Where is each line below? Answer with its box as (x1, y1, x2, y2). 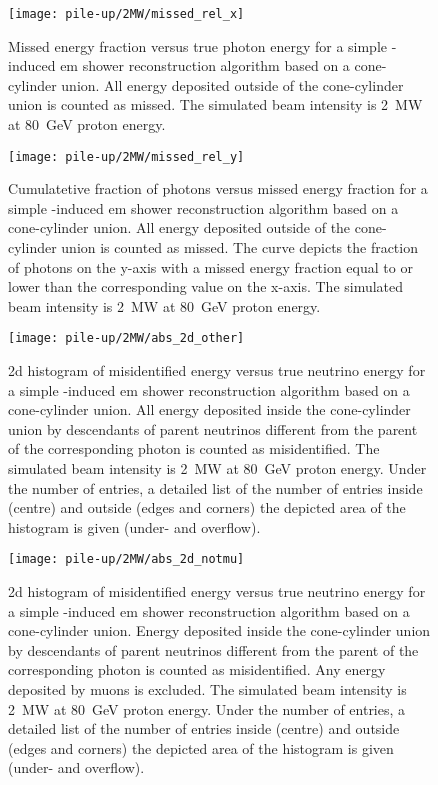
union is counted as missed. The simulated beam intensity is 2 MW (8, 94, 423, 115)
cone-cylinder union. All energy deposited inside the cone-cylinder (8, 399, 411, 420)
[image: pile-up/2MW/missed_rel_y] (8, 149, 245, 164)
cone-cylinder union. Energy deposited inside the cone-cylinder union (8, 620, 431, 641)
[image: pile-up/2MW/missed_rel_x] (8, 7, 245, 21)
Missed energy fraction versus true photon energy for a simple (8, 35, 388, 56)
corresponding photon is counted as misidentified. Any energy (8, 659, 386, 680)
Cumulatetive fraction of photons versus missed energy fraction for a (8, 178, 428, 199)
